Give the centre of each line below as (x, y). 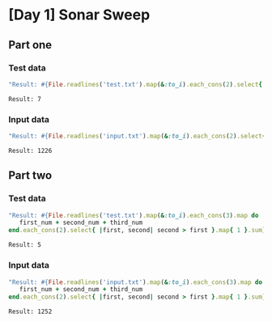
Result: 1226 (30, 150)
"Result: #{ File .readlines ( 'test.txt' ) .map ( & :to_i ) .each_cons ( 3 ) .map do (134, 215)
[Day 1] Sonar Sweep (79, 15)
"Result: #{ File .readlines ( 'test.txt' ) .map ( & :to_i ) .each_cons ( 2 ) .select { (136, 84)
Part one (30, 45)
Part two (30, 176)
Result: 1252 (30, 312)
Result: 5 (25, 245)
